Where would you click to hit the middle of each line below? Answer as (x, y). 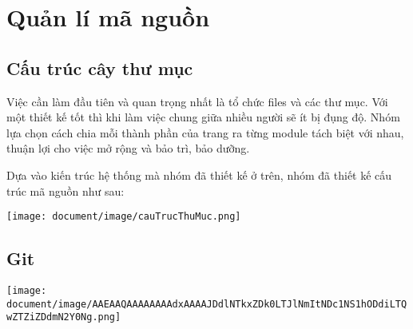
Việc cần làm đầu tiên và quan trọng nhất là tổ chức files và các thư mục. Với (197, 101)
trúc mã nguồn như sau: (66, 190)
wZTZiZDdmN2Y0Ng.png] (64, 317)
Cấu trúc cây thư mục (100, 67)
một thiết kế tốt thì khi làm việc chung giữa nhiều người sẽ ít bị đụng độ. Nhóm (203, 117)
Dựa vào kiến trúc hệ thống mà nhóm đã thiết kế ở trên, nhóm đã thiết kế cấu (199, 174)
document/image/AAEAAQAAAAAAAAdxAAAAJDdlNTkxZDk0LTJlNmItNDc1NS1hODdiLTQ (207, 304)
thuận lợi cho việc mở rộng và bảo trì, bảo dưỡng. (128, 148)
